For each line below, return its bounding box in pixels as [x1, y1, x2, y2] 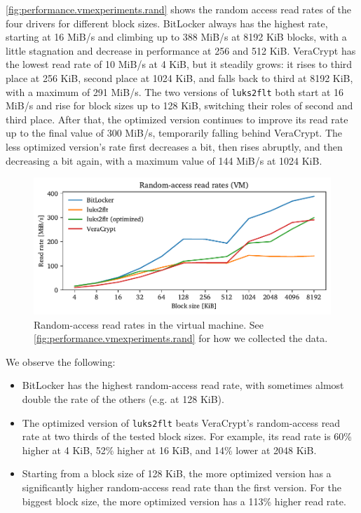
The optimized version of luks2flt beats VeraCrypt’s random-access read [22, 415, 341, 430]
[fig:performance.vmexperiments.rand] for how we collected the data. [34, 331, 328, 346]
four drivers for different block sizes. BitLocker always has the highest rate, [6, 15, 328, 30]
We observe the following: [6, 354, 116, 369]
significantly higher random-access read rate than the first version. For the [22, 480, 341, 495]
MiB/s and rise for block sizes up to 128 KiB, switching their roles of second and [6, 98, 353, 113]
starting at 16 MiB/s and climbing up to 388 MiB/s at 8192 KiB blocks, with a [6, 29, 347, 44]
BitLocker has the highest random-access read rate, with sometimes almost [22, 378, 344, 392]
